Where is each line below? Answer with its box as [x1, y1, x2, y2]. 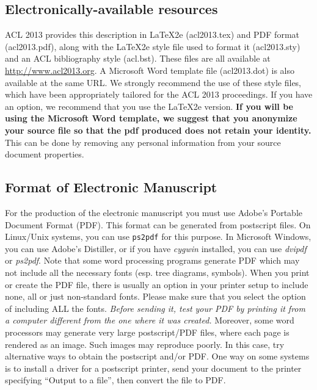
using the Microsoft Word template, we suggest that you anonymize [5, 112, 297, 125]
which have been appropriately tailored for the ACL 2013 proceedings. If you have [5, 88, 313, 101]
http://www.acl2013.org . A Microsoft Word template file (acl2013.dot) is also [5, 63, 295, 76]
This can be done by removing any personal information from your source [5, 135, 281, 148]
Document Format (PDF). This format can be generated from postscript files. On [5, 218, 311, 231]
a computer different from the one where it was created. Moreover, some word [5, 314, 294, 327]
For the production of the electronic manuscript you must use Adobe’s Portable [5, 206, 303, 218]
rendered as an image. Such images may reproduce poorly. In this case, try [5, 338, 285, 350]
